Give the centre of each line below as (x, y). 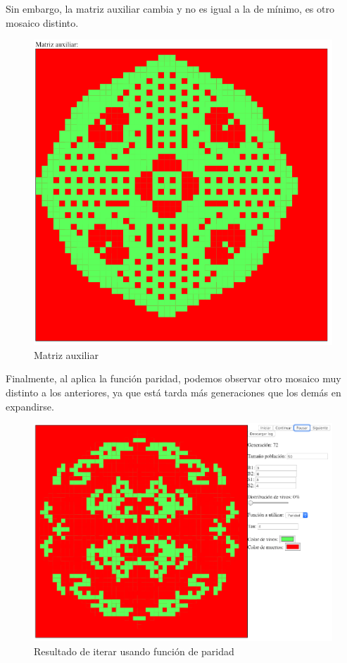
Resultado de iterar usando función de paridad (134, 651)
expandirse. (30, 406)
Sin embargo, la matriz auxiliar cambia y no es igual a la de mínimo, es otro (170, 8)
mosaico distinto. (42, 22)
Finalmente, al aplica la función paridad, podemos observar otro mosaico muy (173, 378)
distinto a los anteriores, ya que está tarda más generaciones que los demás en (173, 393)
